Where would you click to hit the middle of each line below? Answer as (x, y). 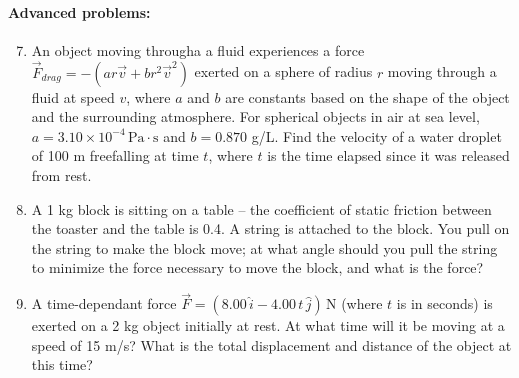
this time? (62, 364)
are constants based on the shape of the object (367, 96)
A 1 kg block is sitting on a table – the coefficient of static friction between (261, 208)
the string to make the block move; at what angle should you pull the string (264, 247)
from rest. (61, 174)
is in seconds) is (444, 303)
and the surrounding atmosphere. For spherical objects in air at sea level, (255, 116)
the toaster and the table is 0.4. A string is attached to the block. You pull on (270, 228)
